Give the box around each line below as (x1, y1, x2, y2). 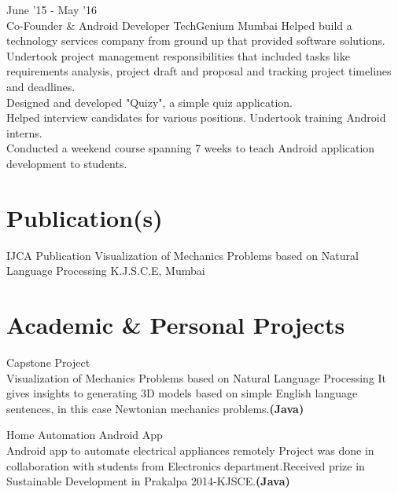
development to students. (6, 155, 127, 171)
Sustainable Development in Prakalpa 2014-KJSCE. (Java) (6, 473, 290, 489)
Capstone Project (6, 353, 90, 370)
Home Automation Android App (6, 426, 163, 443)
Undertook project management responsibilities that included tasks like (6, 47, 350, 64)
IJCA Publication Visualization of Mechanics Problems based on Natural (6, 247, 359, 263)
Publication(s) (6, 201, 163, 233)
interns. (6, 124, 42, 141)
